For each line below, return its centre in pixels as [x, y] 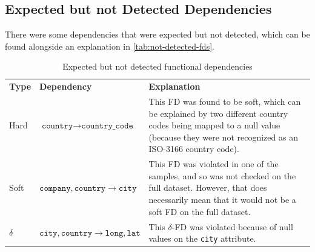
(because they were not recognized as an [223, 137]
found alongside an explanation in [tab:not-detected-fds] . [110, 46]
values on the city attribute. [202, 238]
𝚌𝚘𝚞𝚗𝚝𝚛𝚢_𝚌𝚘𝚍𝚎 [107, 126]
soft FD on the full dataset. [200, 211]
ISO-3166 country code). [194, 149]
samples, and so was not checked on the [222, 175]
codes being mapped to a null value [214, 125]
